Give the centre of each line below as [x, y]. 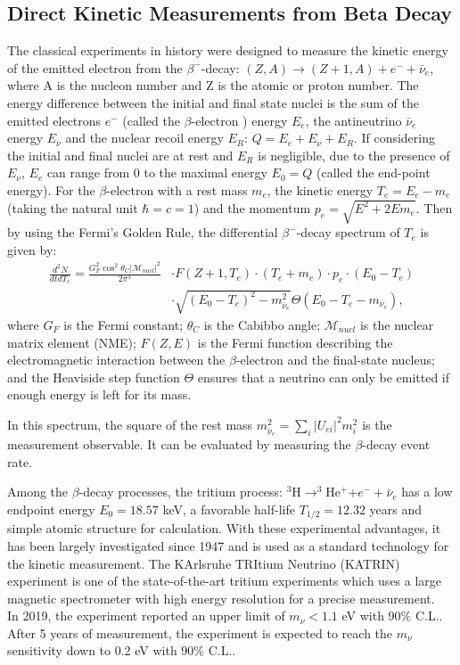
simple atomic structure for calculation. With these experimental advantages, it [224, 528]
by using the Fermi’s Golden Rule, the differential [143, 232]
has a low [427, 492]
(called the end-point [374, 172]
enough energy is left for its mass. [99, 394]
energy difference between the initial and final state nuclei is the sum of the [213, 102]
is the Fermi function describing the [295, 342]
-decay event [396, 444]
